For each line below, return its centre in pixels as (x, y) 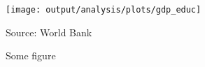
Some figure (31, 55)
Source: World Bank (49, 32)
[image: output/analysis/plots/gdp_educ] (104, 10)
